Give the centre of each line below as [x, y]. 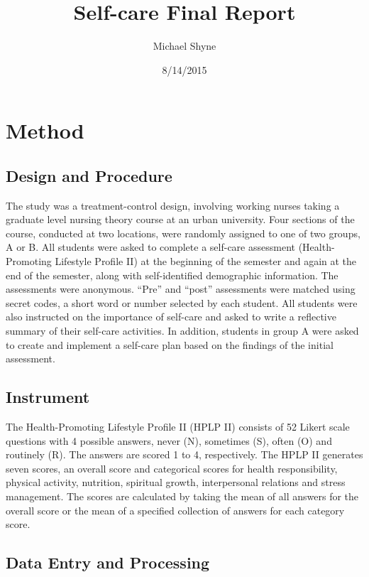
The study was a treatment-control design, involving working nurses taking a [173, 205]
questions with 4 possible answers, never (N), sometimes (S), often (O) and [169, 440]
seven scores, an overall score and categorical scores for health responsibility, [172, 468]
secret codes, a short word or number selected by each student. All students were [182, 302]
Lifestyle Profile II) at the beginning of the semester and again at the [206, 261]
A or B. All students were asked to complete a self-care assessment [150, 247]
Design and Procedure [89, 175]
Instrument [48, 397]
